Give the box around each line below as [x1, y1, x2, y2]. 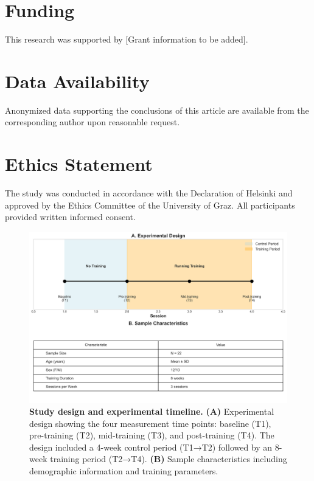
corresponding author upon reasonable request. [5, 116, 180, 128]
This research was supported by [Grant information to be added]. [5, 33, 248, 46]
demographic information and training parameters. [29, 465, 218, 477]
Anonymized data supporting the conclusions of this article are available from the [5, 103, 309, 116]
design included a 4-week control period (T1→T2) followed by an [29, 440, 273, 453]
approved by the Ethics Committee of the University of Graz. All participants [5, 198, 295, 211]
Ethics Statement [5, 151, 153, 176]
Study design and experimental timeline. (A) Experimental [29, 405, 274, 418]
